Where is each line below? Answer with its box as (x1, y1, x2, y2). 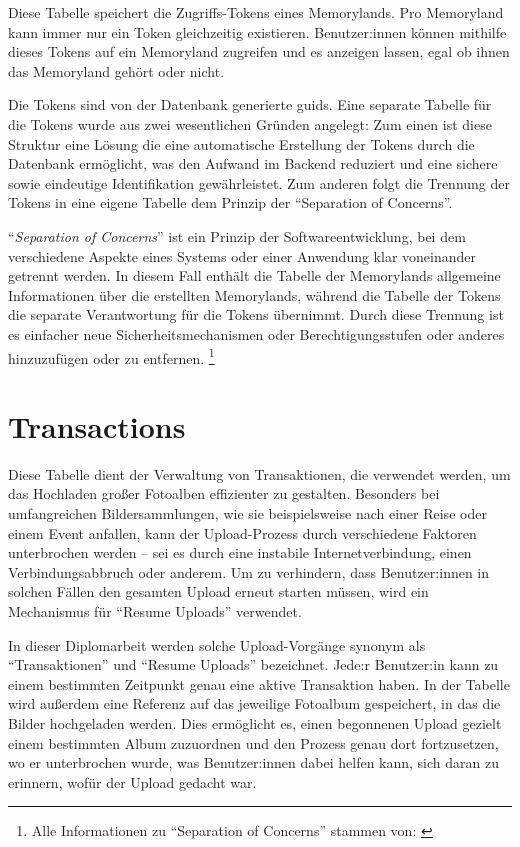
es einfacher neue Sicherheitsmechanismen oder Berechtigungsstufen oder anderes (8, 323, 505, 344)
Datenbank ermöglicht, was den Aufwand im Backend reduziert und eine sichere (8, 153, 498, 174)
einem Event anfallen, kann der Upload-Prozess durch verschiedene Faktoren (8, 522, 477, 543)
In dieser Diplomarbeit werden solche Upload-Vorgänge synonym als (8, 634, 426, 655)
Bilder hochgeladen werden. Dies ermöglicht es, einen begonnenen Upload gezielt (8, 713, 502, 733)
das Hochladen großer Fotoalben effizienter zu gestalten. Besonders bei (8, 483, 440, 504)
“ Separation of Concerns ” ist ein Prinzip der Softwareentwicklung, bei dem (8, 225, 466, 246)
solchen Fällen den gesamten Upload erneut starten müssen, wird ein (8, 581, 429, 602)
